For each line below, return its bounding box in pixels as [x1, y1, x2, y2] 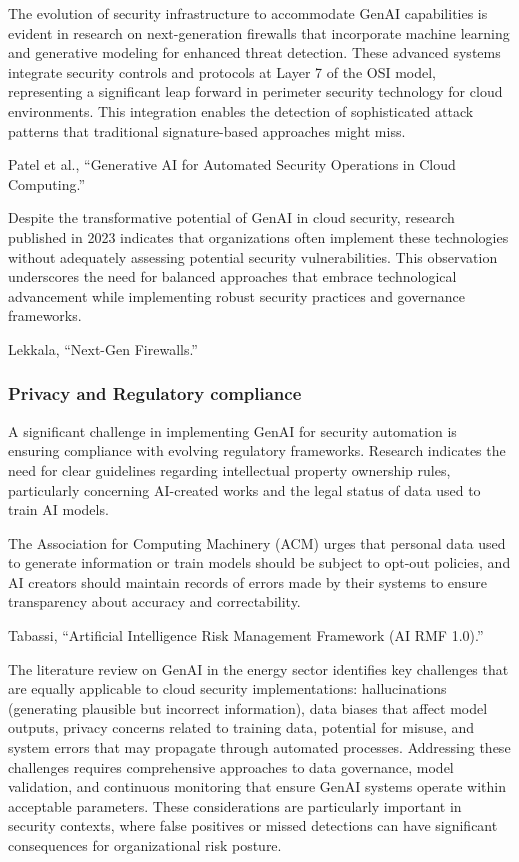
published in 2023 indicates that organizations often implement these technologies [8, 226, 509, 247]
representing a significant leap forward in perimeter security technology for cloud [8, 81, 503, 102]
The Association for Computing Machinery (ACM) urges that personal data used [8, 532, 506, 553]
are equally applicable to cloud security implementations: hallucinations [8, 678, 447, 699]
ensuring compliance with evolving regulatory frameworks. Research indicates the [8, 440, 506, 461]
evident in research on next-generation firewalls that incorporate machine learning [8, 22, 510, 43]
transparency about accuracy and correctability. [8, 591, 301, 612]
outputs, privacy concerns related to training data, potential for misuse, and [8, 717, 475, 738]
